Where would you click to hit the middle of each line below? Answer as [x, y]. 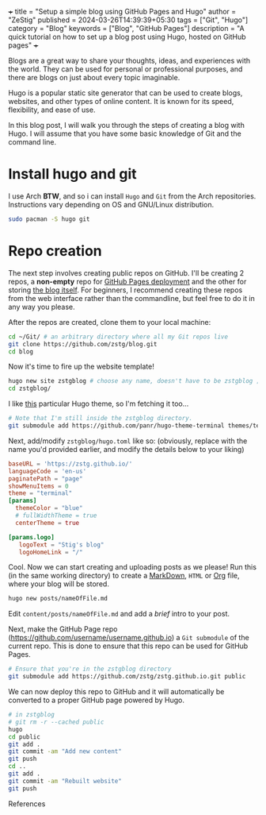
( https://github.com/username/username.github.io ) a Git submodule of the [129, 638]
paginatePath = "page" [46, 479]
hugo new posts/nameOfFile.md [58, 599]
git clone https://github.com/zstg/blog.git [83, 344]
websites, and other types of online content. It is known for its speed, [121, 101]
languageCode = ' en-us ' [47, 471]
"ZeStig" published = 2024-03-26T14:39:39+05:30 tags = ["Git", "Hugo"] [128, 20]
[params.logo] [32, 537]
